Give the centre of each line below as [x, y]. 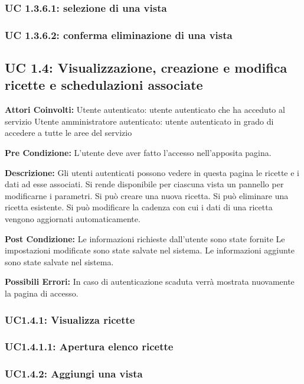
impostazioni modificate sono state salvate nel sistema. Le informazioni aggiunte [150, 250]
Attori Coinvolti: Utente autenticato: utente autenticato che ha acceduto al [145, 110]
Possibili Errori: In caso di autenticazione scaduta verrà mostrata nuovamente [150, 282]
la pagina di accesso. [42, 293]
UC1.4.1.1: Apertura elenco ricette [89, 346]
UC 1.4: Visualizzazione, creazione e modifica [146, 68]
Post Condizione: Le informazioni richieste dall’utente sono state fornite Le [145, 238]
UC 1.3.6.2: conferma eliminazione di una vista [119, 35]
